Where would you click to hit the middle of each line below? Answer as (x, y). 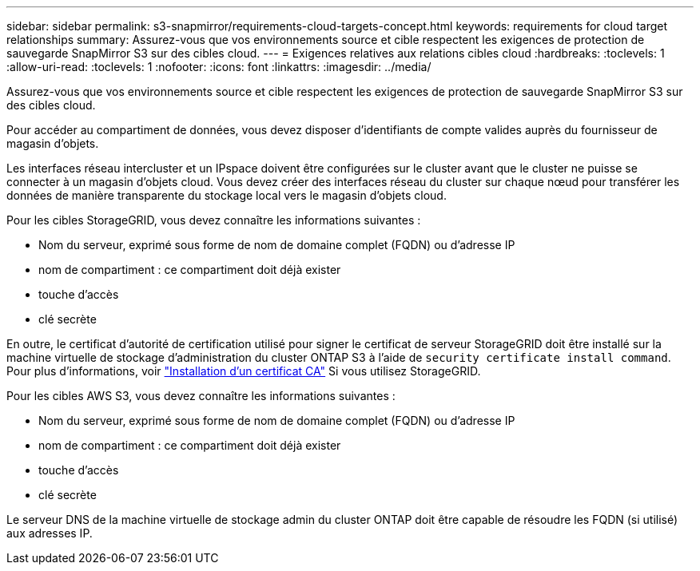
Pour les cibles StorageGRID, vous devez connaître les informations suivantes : (214, 220)
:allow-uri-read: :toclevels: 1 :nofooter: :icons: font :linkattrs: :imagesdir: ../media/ (219, 67)
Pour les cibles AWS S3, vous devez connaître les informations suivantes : (201, 396)
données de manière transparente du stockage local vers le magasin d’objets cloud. (227, 195)
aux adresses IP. (50, 533)
